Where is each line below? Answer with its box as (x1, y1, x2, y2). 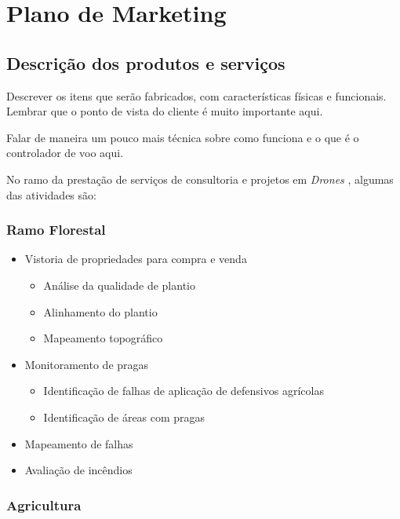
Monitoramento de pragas (24, 356, 149, 372)
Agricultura (6, 495, 82, 514)
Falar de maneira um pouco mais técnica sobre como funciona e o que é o (6, 129, 359, 145)
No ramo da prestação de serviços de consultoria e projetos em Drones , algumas (6, 170, 394, 187)
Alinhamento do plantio (43, 303, 158, 320)
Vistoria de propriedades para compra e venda (24, 250, 247, 267)
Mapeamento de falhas (24, 435, 133, 451)
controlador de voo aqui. (6, 144, 124, 161)
